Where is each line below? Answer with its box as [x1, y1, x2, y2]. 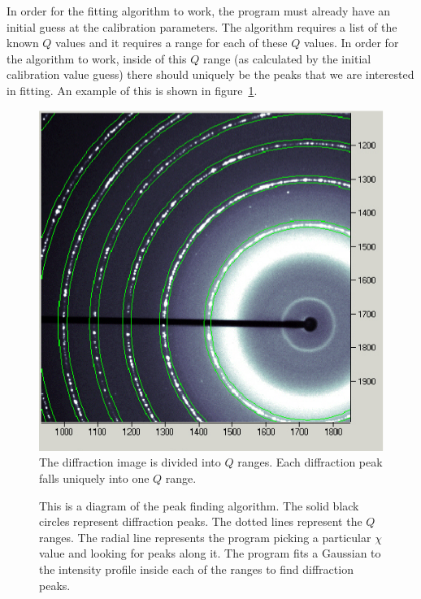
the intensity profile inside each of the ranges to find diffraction [39, 561, 354, 578]
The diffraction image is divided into [39, 454, 221, 471]
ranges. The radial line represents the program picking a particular [39, 528, 371, 545]
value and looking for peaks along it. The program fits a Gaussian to [39, 545, 381, 562]
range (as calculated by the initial [202, 50, 371, 67]
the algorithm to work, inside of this [7, 50, 187, 67]
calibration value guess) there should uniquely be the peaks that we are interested [7, 66, 414, 83]
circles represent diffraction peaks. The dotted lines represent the [39, 513, 362, 530]
